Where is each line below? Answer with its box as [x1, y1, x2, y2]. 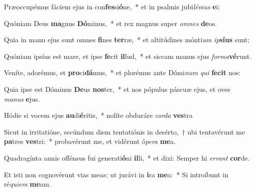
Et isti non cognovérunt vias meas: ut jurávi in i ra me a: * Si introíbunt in [4, 169, 228, 179]
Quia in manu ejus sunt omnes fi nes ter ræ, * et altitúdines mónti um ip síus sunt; [4, 34, 250, 45]
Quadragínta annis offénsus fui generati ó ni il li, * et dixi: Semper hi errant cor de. [4, 152, 250, 163]
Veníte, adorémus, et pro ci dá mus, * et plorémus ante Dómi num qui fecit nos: [4, 67, 241, 78]
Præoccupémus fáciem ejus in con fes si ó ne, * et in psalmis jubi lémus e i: [4, 1, 220, 11]
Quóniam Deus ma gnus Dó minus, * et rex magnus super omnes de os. [4, 18, 217, 28]
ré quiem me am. [4, 179, 51, 189]
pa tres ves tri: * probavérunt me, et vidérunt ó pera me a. [4, 136, 176, 146]
